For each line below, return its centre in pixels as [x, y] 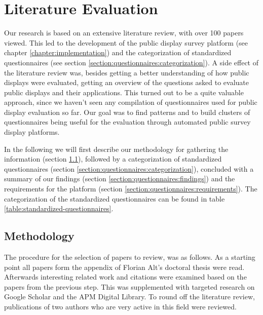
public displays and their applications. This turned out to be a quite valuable [124, 92]
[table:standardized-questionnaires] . [59, 208]
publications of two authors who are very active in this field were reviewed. [120, 306]
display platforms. [32, 132]
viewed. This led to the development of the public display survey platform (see [126, 42]
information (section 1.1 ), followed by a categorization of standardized [113, 159]
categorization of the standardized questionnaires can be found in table [115, 198]
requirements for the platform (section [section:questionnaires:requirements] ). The [131, 189]
